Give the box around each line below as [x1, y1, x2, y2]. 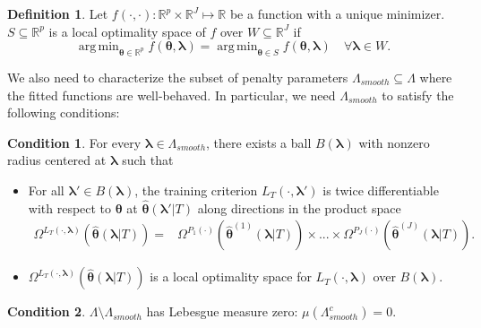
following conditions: [7, 103, 120, 122]
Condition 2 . [7, 302, 86, 321]
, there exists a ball [206, 133, 312, 151]
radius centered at [7, 151, 107, 169]
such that [122, 151, 174, 169]
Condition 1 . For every [7, 133, 142, 151]
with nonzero [358, 133, 430, 151]
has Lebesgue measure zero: [146, 302, 298, 321]
